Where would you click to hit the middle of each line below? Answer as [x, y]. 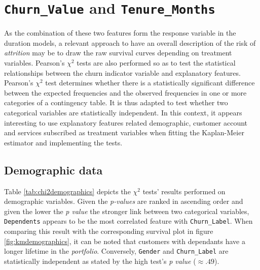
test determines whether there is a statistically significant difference [150, 83]
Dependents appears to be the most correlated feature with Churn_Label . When [128, 221]
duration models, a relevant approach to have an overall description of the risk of [130, 42]
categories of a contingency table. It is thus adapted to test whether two [116, 102]
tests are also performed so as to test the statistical [156, 63]
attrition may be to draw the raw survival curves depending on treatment [118, 53]
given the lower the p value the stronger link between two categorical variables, [127, 211]
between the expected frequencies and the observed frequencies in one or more [125, 92]
